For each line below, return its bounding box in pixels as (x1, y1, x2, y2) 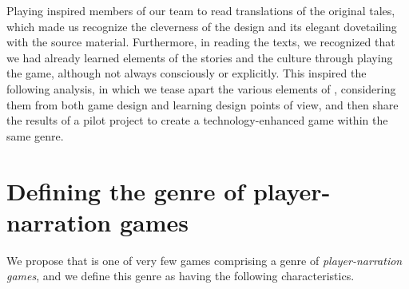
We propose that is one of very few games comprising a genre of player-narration (6, 251, 403, 268)
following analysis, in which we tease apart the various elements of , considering (6, 80, 396, 97)
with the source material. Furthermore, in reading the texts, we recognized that (6, 34, 395, 50)
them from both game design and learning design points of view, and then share (6, 96, 399, 113)
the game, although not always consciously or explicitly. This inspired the (6, 65, 367, 81)
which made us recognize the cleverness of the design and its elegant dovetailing (6, 18, 397, 34)
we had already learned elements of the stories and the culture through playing (6, 49, 393, 65)
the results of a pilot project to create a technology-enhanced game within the (6, 112, 388, 129)
